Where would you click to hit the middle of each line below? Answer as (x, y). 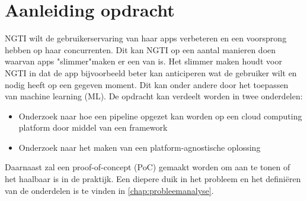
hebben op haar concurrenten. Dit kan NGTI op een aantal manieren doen (140, 49)
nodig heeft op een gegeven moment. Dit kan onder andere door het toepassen (147, 84)
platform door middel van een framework (93, 127)
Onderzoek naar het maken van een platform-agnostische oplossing (140, 147)
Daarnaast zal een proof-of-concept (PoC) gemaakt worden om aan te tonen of (148, 167)
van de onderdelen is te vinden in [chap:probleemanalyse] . (109, 190)
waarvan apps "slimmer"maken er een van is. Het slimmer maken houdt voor (143, 61)
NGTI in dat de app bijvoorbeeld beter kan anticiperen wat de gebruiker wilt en (151, 72)
